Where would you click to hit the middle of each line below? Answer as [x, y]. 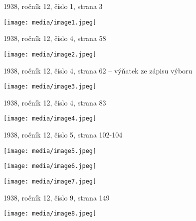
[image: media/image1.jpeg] [50, 22]
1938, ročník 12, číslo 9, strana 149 [57, 197]
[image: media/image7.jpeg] [50, 181]
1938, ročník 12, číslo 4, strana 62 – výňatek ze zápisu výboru [98, 70]
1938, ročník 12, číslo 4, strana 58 [55, 38]
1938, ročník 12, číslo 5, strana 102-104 [63, 134]
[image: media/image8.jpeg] [50, 214]
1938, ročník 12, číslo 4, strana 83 [55, 102]
